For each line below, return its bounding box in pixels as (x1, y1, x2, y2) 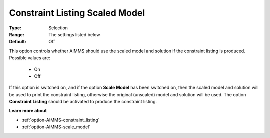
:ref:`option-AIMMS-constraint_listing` (21, 117, 100, 123)
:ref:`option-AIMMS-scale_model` (21, 124, 91, 130)
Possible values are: (9, 55, 51, 61)
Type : (9, 25, 22, 31)
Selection (48, 25, 68, 31)
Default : (9, 39, 27, 45)
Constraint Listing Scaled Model (9, 7, 145, 18)
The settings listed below (48, 31, 100, 37)
